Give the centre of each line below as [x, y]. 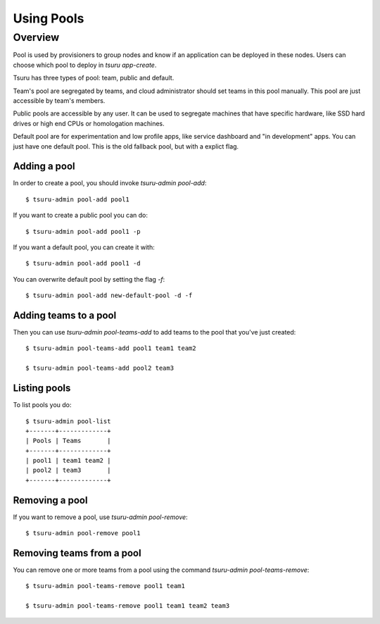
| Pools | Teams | [68, 441]
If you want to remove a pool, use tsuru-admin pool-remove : [100, 517]
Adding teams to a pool [65, 315]
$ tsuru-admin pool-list [68, 421]
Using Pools [49, 18]
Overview [36, 37]
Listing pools [42, 388]
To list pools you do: [42, 405]
